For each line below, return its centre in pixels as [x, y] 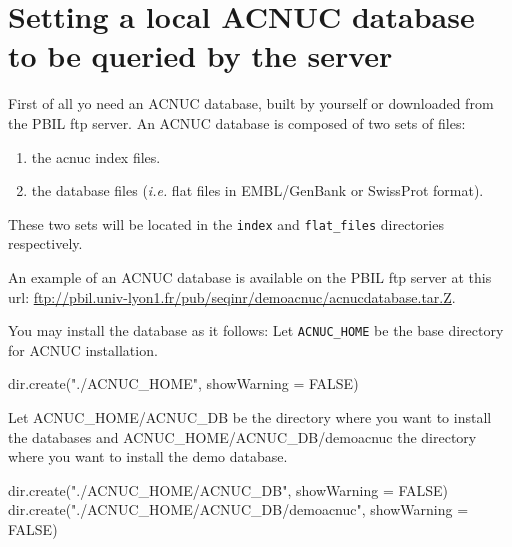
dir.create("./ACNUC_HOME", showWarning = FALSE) [183, 383]
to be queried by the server [200, 55]
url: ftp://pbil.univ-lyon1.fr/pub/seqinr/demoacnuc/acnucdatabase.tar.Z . [232, 296]
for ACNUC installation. [83, 349]
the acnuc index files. [96, 156]
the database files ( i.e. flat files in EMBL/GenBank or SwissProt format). [257, 190]
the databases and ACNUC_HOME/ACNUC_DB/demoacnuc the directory [242, 436]
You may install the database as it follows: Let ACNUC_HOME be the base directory [256, 330]
